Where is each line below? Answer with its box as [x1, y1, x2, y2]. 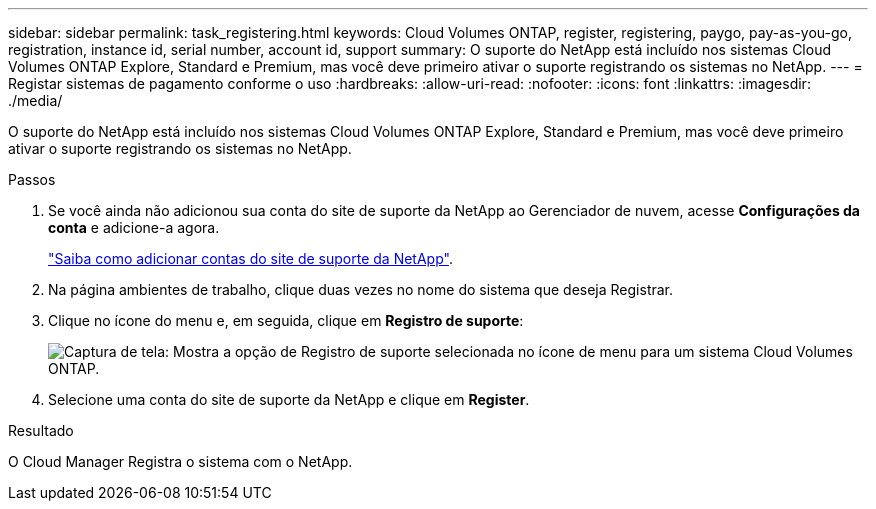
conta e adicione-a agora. [48, 219, 220, 236]
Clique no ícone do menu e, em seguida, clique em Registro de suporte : [48, 312, 524, 329]
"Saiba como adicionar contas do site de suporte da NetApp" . [48, 250, 453, 267]
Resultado [8, 422, 74, 439]
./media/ [8, 92, 63, 109]
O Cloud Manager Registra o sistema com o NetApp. [8, 453, 353, 470]
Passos [8, 171, 56, 188]
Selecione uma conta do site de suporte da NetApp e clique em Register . [48, 391, 530, 408]
